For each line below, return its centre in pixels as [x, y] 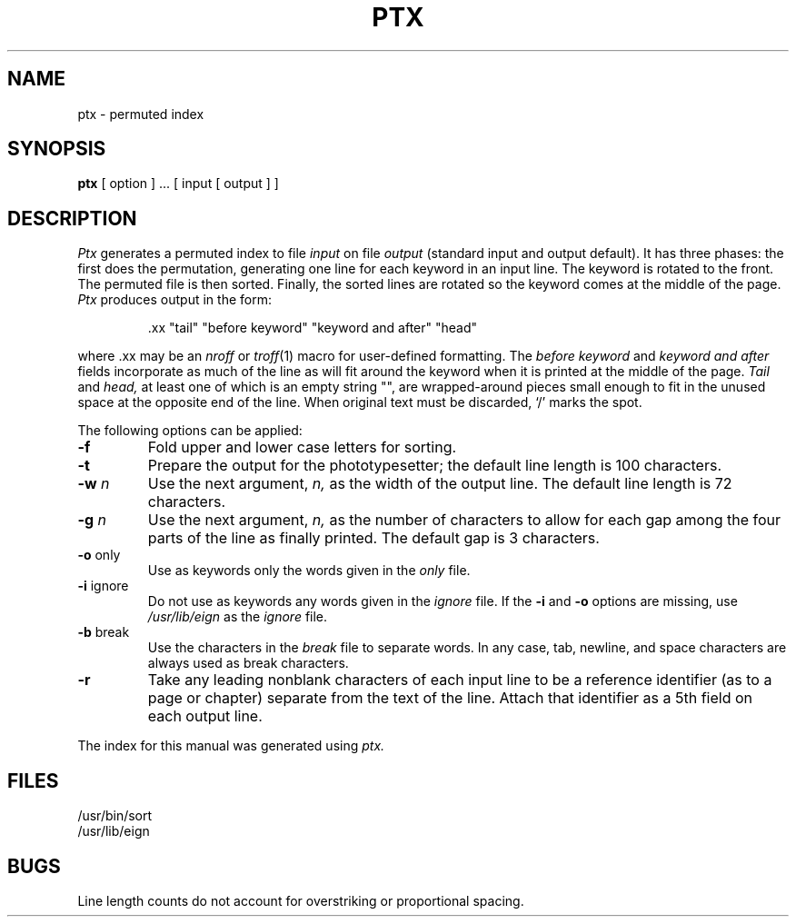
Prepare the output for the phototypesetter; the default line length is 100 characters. [434, 466]
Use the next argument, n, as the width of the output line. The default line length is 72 [440, 484]
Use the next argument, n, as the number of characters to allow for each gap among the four [464, 520]
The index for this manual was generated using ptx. [231, 746]
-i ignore [103, 586]
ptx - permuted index [141, 114]
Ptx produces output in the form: [174, 300]
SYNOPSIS [57, 149]
